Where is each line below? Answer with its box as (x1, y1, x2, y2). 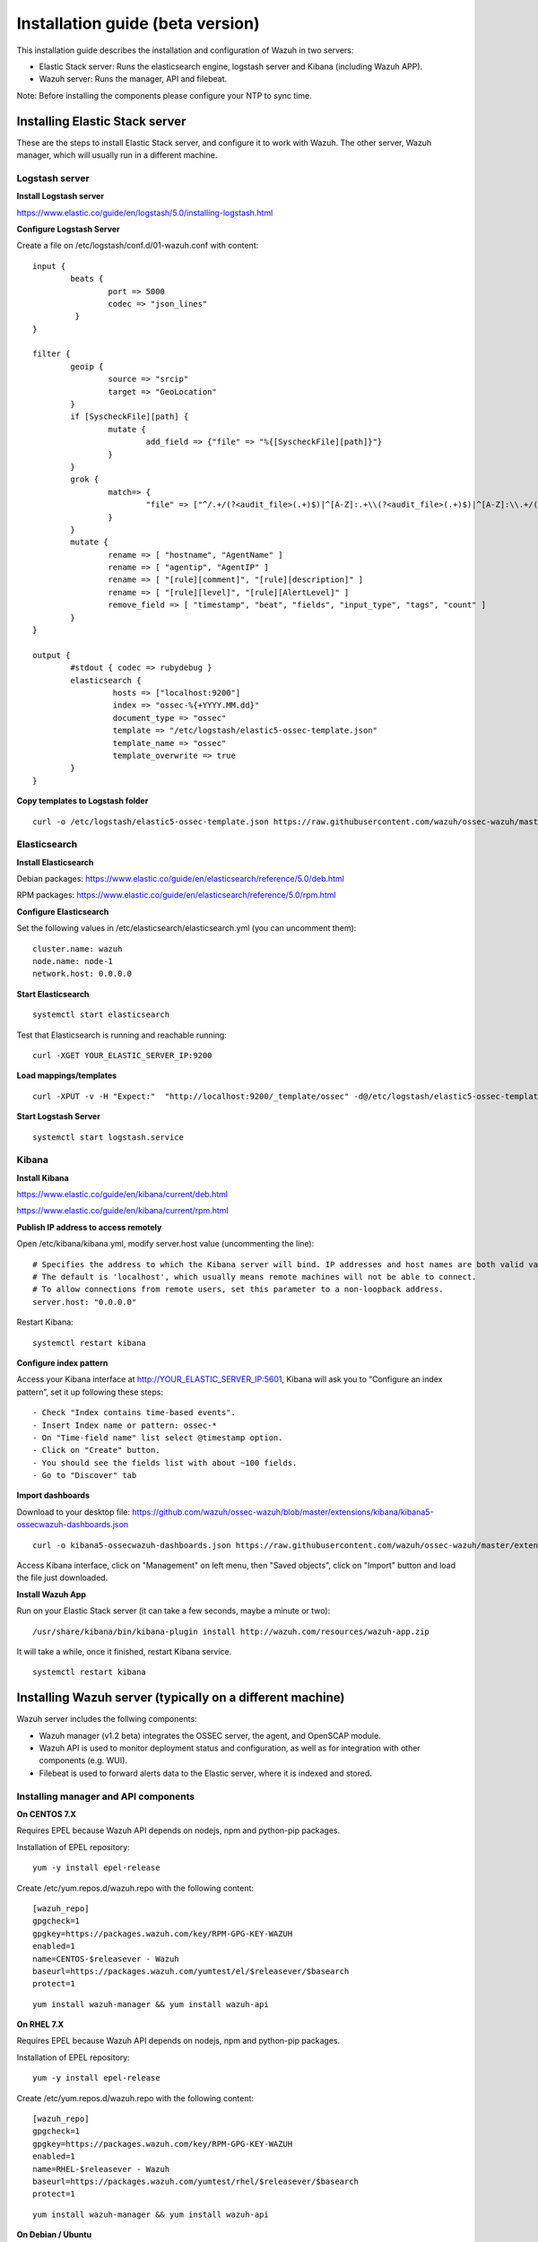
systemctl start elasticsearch (32, 1010, 170, 1020)
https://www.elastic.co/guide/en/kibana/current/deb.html (16, 1189, 229, 1200)
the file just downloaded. (16, 1572, 108, 1583)
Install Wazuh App (16, 1588, 87, 1600)
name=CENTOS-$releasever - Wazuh (32, 1953, 179, 1964)
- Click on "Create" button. (32, 1445, 161, 1456)
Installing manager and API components (16, 1790, 195, 1803)
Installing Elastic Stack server (16, 113, 187, 129)
